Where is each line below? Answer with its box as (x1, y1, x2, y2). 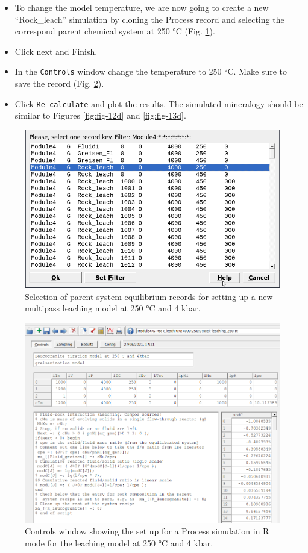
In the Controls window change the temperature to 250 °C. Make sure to (14, 65, 287, 78)
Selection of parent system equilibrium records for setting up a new (25, 290, 273, 302)
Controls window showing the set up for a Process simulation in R (25, 525, 269, 537)
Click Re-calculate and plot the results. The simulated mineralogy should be (14, 97, 303, 110)
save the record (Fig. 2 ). (14, 77, 104, 90)
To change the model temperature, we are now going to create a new (14, 1, 269, 13)
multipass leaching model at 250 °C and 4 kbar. (25, 302, 201, 314)
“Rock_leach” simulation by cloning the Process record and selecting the (14, 13, 284, 25)
